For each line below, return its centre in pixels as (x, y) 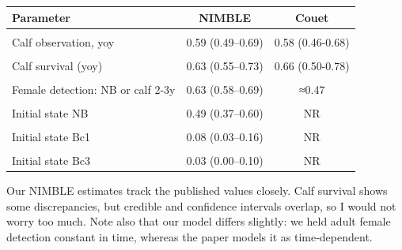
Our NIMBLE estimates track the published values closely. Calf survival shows (197, 190)
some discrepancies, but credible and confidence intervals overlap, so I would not (201, 205)
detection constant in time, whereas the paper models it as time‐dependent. (190, 236)
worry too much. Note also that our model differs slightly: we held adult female (199, 221)
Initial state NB (50, 112)
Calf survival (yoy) (57, 65)
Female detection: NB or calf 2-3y (94, 89)
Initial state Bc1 (51, 136)
